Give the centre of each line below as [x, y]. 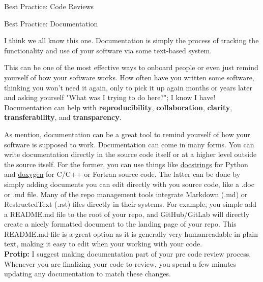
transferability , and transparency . [63, 117]
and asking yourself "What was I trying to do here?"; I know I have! [110, 97]
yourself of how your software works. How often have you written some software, [129, 77]
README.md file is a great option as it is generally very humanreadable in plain [131, 233]
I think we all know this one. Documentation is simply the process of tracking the [131, 40]
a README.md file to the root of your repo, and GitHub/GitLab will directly [127, 214]
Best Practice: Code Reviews [49, 6]
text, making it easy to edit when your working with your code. [103, 244]
